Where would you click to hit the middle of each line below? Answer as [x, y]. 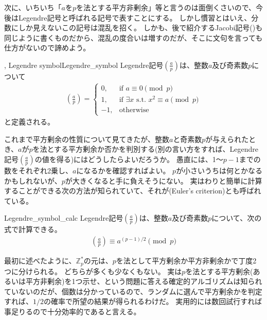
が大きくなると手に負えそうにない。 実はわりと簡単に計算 [164, 180]
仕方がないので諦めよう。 [47, 48]
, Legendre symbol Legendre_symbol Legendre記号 [84, 65]
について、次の [237, 218]
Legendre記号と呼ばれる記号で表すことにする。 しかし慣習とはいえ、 [135, 17]
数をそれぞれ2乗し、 [38, 171]
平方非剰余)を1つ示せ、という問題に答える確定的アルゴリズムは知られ [144, 281]
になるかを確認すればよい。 [123, 171]
